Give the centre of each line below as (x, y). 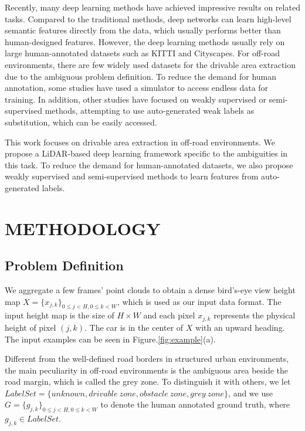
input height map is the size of (60, 315)
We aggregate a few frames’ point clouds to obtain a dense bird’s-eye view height (150, 290)
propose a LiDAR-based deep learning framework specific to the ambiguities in (146, 153)
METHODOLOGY (83, 228)
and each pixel (169, 315)
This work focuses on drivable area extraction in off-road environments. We (140, 142)
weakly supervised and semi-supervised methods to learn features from (132, 176)
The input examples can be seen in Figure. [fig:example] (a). (110, 339)
